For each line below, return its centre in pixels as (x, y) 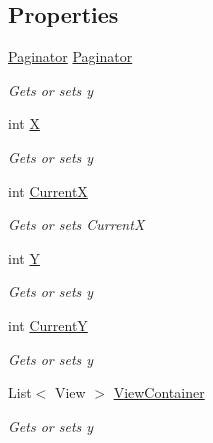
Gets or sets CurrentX (76, 224)
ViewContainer (159, 392)
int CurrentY (48, 324)
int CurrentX (48, 190)
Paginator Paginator (70, 56)
